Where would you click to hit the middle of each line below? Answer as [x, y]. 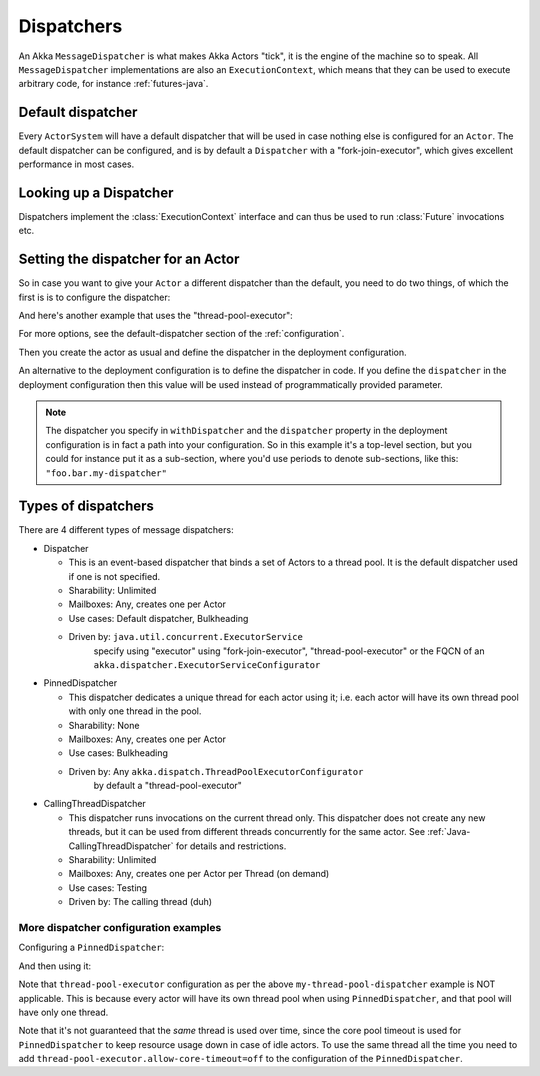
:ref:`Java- [448, 832]
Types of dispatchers [86, 506]
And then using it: [55, 966]
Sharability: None [104, 725]
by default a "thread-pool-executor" [167, 786]
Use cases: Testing [108, 887]
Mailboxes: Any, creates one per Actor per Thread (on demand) [199, 874]
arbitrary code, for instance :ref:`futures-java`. [113, 84]
